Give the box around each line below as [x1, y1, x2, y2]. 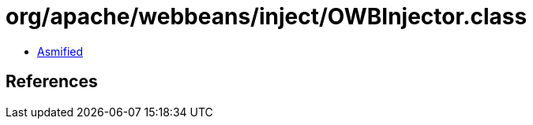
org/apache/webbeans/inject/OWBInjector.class [6, 3, 527, 30]
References [6, 72, 98, 92]
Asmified [37, 44, 84, 58]
